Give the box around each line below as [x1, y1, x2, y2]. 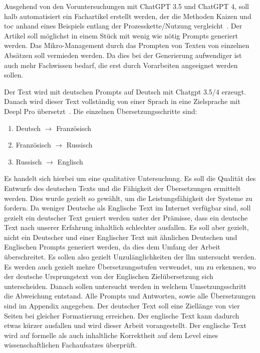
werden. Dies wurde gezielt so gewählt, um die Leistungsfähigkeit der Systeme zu [4, 192, 252, 203]
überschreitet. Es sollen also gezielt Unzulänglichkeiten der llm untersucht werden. [4, 251, 256, 262]
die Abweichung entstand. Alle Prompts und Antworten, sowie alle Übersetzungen [4, 290, 256, 301]
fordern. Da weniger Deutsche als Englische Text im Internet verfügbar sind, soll [4, 202, 251, 213]
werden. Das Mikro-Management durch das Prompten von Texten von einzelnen [4, 40, 249, 50]
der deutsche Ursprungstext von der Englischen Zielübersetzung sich [4, 271, 213, 281]
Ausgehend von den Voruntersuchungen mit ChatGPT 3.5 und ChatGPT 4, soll [4, 1, 249, 11]
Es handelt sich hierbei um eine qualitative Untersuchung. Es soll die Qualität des [4, 173, 256, 183]
